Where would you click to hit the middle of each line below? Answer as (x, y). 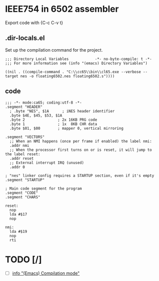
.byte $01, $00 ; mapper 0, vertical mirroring (67, 128)
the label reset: (23, 154)
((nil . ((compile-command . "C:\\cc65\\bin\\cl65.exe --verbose (73, 72)
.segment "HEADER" (24, 107)
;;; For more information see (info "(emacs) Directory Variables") (76, 63)
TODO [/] (23, 259)
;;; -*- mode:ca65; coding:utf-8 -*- (44, 102)
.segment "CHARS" (23, 197)
